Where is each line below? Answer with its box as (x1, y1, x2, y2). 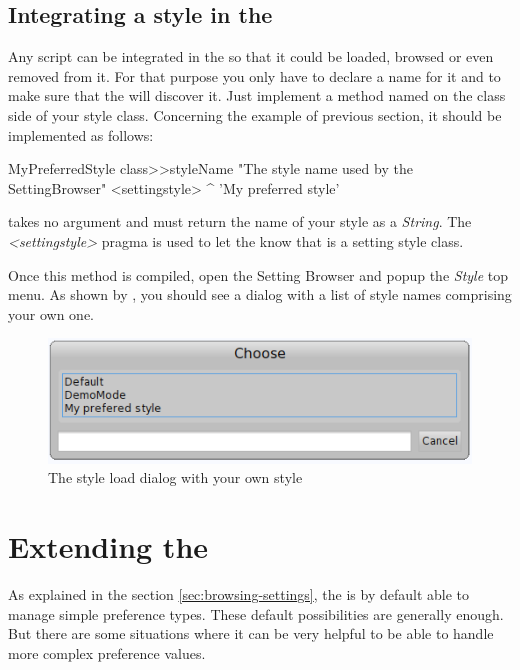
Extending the (8, 526, 209, 567)
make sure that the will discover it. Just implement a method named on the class (8, 85, 506, 106)
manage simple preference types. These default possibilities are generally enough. (8, 603, 504, 624)
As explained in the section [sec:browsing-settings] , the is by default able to (8, 584, 470, 605)
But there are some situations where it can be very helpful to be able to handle (8, 623, 494, 644)
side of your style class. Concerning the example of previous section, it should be (8, 104, 502, 125)
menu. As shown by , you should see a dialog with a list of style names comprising (8, 284, 512, 305)
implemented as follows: (8, 124, 154, 145)
